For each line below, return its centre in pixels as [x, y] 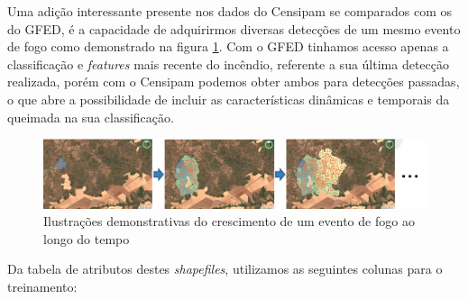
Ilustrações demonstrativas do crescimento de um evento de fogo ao [229, 221]
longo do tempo [87, 238]
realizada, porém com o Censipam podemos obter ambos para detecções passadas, [234, 82]
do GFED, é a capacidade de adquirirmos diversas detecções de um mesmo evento [234, 28]
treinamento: [42, 286]
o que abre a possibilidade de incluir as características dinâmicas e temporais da [229, 99]
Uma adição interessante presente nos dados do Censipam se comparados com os [230, 11]
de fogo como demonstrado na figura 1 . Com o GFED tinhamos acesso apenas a [228, 46]
